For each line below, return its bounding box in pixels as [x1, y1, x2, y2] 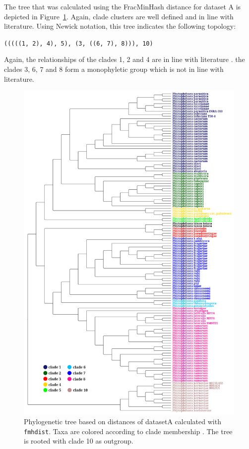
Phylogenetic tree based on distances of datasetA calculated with [24, 416, 221, 427]
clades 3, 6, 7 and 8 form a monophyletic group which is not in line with [4, 64, 224, 74]
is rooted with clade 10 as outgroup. [24, 436, 133, 446]
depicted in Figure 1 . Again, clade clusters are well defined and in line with [4, 11, 234, 21]
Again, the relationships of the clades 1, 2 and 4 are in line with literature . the [4, 54, 245, 64]
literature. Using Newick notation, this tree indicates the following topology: [4, 21, 236, 31]
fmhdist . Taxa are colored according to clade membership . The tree [24, 426, 233, 436]
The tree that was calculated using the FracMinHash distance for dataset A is [4, 1, 241, 11]
